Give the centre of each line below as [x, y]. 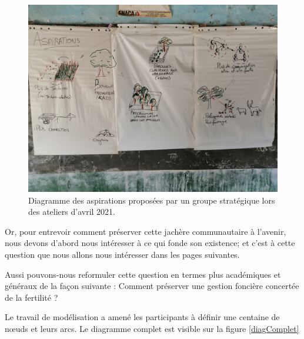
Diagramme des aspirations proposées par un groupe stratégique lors [152, 200]
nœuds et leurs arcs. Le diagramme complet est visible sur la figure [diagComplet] [152, 328]
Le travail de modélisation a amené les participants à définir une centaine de [142, 317]
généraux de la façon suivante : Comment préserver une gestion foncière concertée [152, 286]
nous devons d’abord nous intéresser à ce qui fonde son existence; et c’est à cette [150, 243]
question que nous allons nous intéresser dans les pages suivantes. [122, 254]
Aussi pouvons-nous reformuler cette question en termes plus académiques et [143, 274]
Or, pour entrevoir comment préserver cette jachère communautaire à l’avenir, [146, 231]
